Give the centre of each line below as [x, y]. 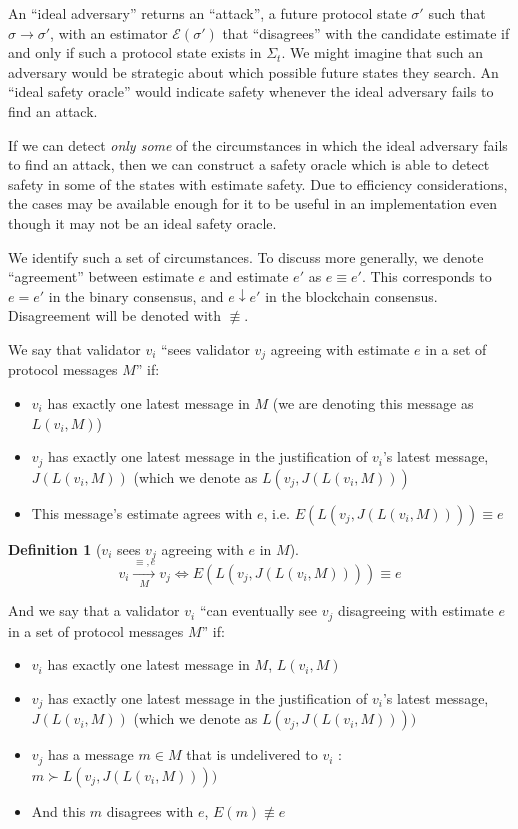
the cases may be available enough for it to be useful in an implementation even [253, 203]
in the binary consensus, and [136, 295]
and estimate [249, 276]
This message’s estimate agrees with [142, 512]
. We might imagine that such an [382, 52]
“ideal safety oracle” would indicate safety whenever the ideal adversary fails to [251, 91]
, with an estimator [109, 32]
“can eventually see [258, 610]
